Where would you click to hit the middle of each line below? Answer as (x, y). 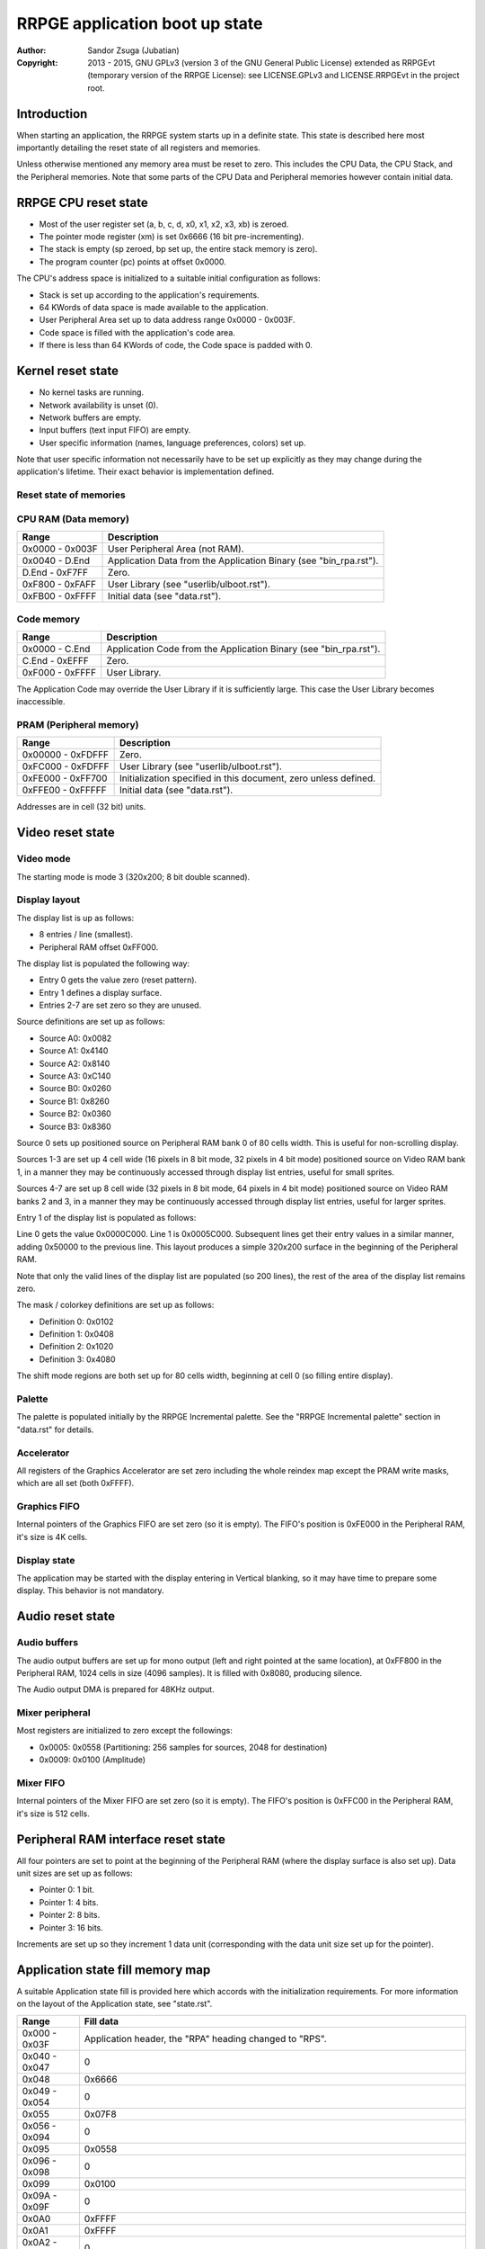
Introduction (52, 114)
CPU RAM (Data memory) (73, 519)
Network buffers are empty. (90, 417)
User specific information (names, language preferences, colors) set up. (172, 443)
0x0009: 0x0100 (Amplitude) (93, 1760)
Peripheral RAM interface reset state (121, 1839)
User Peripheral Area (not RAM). (176, 549)
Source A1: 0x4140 (74, 1051)
